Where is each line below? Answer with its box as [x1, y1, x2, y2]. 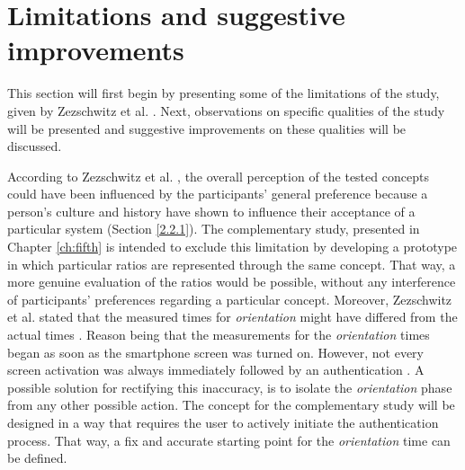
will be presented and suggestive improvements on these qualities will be [7, 119, 407, 137]
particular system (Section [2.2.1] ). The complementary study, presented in [7, 219, 420, 238]
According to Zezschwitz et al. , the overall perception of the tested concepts [7, 166, 429, 185]
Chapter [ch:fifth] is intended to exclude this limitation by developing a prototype [7, 237, 458, 256]
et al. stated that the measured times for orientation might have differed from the [7, 307, 458, 326]
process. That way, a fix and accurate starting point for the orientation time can [7, 430, 451, 449]
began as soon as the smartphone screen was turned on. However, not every [7, 342, 424, 361]
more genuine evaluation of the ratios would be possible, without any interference [7, 272, 456, 291]
